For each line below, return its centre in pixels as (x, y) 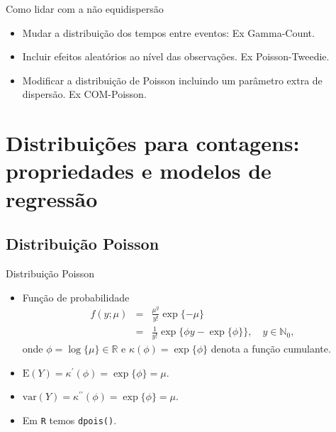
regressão (52, 198)
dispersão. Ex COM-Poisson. (84, 94)
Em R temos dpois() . (69, 420)
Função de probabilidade (76, 297)
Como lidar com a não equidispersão (85, 9)
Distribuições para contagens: (153, 143)
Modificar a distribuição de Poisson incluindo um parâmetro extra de (172, 80)
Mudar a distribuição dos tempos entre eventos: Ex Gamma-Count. (168, 32)
